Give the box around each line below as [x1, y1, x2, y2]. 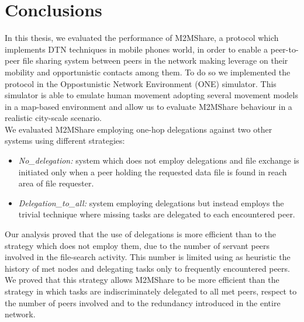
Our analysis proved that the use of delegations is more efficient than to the [5, 228, 277, 240]
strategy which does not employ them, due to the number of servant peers [5, 239, 270, 251]
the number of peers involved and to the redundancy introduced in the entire [5, 296, 281, 309]
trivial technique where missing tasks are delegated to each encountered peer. [18, 208, 295, 220]
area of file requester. [18, 177, 94, 189]
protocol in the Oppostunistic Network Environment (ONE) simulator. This [5, 77, 277, 89]
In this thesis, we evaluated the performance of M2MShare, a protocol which [5, 32, 279, 44]
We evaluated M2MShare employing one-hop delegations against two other [5, 123, 272, 135]
